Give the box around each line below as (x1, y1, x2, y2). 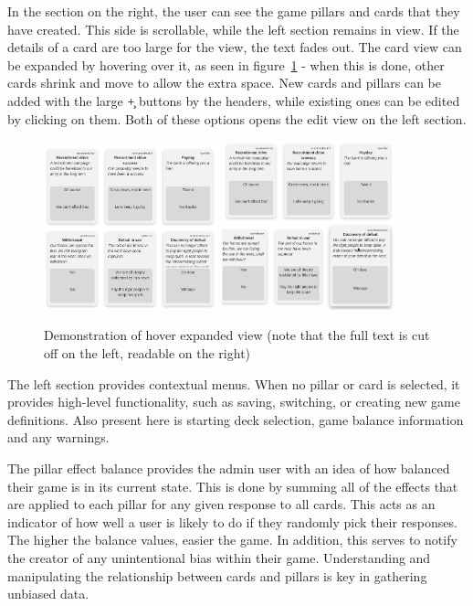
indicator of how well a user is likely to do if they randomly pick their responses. (7, 512, 457, 531)
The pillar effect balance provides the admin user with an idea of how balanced (7, 458, 450, 477)
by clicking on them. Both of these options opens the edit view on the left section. (7, 109, 467, 128)
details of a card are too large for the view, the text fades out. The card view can (7, 37, 462, 57)
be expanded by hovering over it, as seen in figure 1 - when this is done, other (7, 55, 445, 74)
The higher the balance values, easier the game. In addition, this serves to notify (7, 530, 457, 549)
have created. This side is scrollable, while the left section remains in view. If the (7, 19, 459, 38)
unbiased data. (7, 584, 89, 603)
